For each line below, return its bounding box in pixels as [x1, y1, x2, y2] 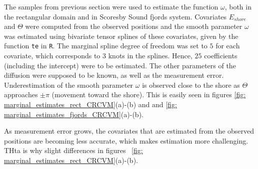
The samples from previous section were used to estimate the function [4, 1, 218, 11]
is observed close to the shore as [142, 79, 240, 90]
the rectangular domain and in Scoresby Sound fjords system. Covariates [4, 11, 227, 21]
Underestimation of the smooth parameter [4, 79, 133, 90]
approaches [4, 89, 38, 100]
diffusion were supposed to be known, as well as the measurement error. [4, 70, 224, 80]
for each [215, 40, 240, 51]
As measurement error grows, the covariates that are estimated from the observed [4, 126, 254, 136]
